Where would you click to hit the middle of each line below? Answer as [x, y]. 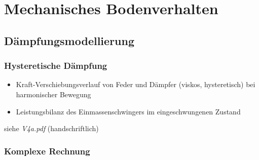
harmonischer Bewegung [53, 94]
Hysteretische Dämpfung [56, 66]
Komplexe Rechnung [47, 151]
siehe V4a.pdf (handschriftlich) [51, 128]
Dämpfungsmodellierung [69, 40]
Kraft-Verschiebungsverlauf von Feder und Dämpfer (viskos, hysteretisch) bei [136, 84]
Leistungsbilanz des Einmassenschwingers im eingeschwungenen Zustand [128, 111]
